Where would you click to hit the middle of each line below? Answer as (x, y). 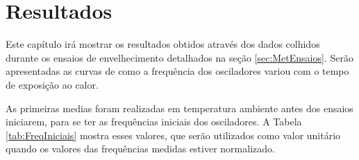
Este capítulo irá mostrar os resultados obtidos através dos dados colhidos (163, 44)
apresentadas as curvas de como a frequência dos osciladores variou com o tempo (177, 71)
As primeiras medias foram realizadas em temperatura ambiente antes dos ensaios (179, 108)
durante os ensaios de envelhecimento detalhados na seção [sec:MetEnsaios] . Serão (179, 57)
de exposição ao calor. (52, 84)
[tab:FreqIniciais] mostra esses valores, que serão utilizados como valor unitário (173, 135)
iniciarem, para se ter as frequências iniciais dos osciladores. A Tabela (154, 122)
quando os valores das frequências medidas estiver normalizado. (140, 149)
